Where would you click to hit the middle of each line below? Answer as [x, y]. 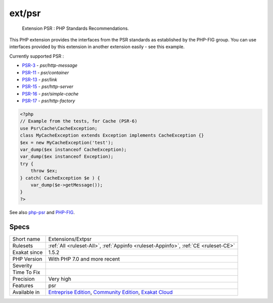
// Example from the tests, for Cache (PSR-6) [79, 121]
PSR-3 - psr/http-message [50, 65]
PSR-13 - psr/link [40, 79]
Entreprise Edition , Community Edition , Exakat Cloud [110, 292]
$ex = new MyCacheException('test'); [67, 142]
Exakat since [28, 252]
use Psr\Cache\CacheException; [59, 128]
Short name [26, 239]
